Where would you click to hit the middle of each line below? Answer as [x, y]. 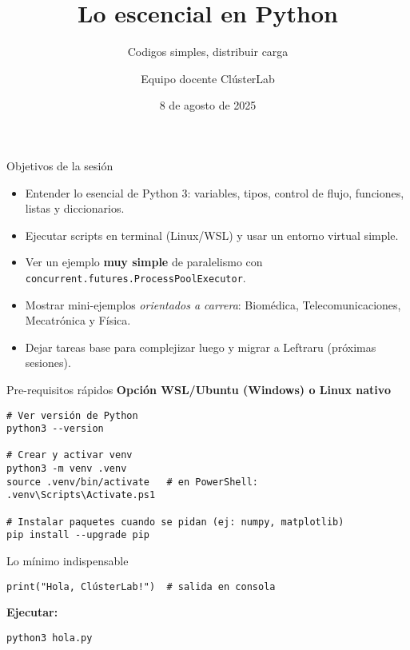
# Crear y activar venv [70, 455]
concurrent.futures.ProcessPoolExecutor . [135, 277]
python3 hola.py [50, 638]
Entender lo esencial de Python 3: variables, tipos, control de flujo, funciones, [215, 192]
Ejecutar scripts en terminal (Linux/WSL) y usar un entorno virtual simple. [212, 235]
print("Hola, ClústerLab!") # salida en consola [141, 586]
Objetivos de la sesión [60, 165]
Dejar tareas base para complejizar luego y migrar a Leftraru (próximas [201, 347]
